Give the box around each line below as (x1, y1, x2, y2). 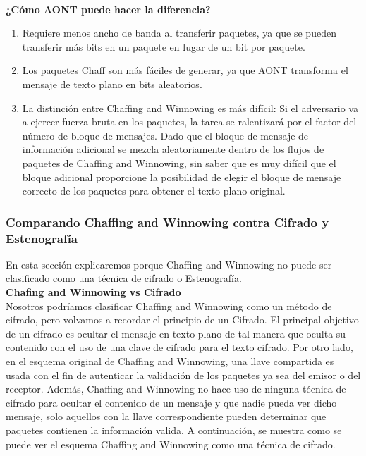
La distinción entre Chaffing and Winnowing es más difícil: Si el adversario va (22, 100, 359, 115)
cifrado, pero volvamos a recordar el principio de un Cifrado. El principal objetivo (6, 312, 359, 327)
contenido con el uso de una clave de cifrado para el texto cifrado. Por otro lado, (6, 340, 353, 355)
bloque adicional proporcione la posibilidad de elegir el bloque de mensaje (22, 169, 341, 184)
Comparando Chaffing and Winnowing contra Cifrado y (6, 213, 329, 230)
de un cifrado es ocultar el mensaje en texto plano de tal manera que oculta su (6, 326, 346, 340)
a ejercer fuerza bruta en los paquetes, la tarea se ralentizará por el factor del (22, 114, 357, 129)
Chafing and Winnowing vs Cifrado (6, 285, 181, 300)
